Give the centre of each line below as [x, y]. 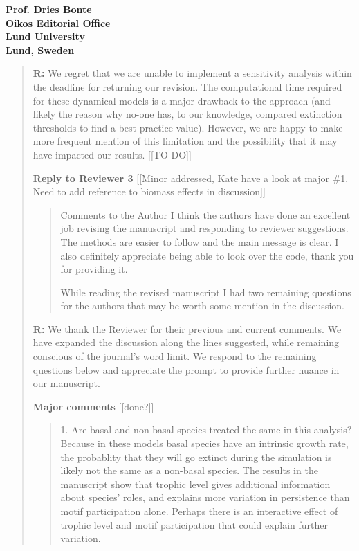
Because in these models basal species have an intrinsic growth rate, [204, 443]
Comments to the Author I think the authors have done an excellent [205, 214]
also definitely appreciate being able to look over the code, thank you [207, 255]
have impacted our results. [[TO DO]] [112, 154]
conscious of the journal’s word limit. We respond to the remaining [175, 356]
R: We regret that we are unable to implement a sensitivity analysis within [192, 73]
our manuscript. [66, 383]
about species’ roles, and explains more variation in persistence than [205, 497]
